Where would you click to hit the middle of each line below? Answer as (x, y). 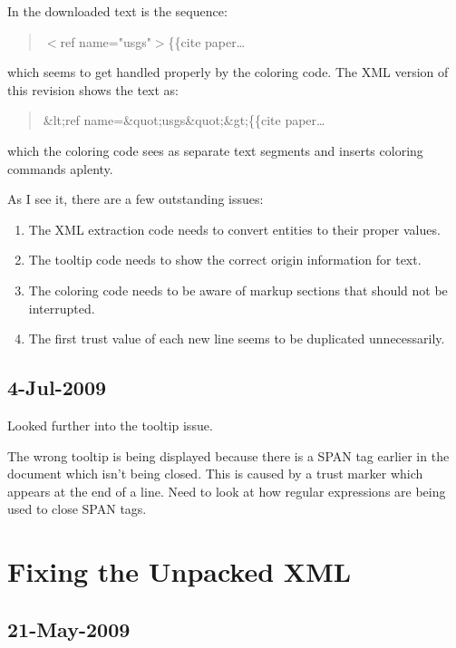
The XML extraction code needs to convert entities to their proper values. (234, 229)
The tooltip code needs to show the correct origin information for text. (225, 260)
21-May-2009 (69, 629)
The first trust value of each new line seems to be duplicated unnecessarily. (237, 339)
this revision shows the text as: (93, 89)
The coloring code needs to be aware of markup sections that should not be (238, 290)
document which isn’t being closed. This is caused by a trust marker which (215, 474)
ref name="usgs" (106, 41)
